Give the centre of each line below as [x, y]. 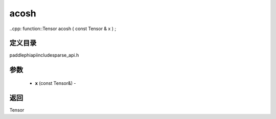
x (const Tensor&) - [55, 83]
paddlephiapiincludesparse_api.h [44, 55]
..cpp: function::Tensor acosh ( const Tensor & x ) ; [63, 29]
